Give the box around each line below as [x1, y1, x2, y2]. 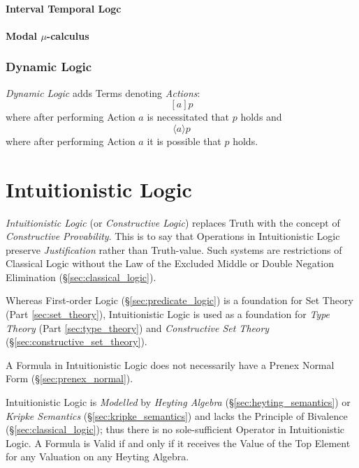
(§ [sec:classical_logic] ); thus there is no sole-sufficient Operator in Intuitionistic [6, 422, 345, 437]
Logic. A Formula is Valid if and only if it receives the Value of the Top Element [6, 435, 351, 450]
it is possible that [147, 133, 221, 148]
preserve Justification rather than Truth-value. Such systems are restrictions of [6, 242, 342, 257]
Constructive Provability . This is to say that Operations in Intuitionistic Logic [6, 229, 340, 243]
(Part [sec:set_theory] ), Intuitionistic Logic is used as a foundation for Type [6, 307, 330, 322]
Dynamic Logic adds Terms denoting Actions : [6, 85, 200, 100]
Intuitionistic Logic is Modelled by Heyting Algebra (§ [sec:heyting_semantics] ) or [6, 395, 351, 409]
